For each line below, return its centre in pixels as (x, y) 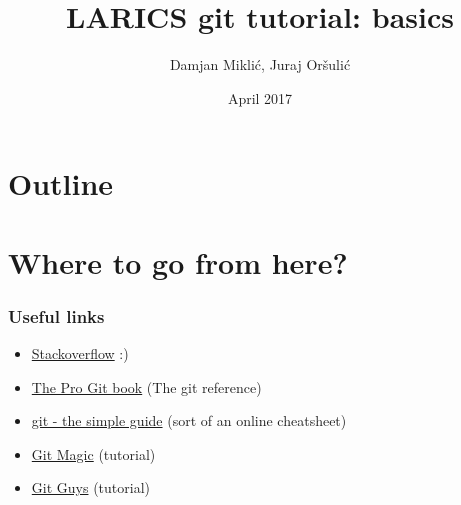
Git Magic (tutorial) (93, 453)
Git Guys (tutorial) (90, 487)
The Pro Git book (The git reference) (146, 386)
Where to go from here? (178, 261)
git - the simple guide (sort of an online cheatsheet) (189, 420)
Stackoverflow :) (80, 353)
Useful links (56, 315)
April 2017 (260, 97)
